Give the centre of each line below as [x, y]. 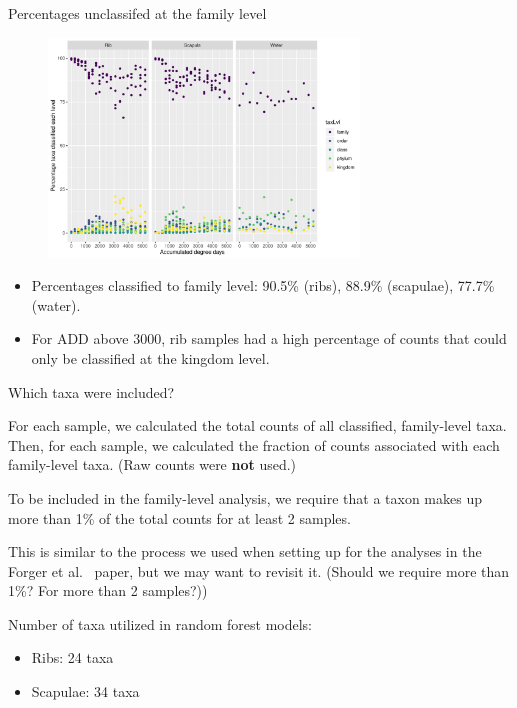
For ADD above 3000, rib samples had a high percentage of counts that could [269, 338]
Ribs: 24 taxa [72, 657]
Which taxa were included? [91, 391]
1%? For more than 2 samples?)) [108, 590]
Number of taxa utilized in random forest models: [160, 623]
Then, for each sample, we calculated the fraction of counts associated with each [254, 444]
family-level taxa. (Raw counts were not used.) [152, 464]
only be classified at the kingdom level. [150, 357]
